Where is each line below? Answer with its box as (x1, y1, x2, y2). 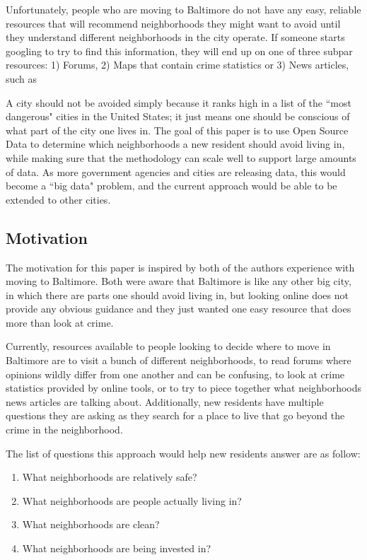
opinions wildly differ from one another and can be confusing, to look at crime (6, 366, 345, 381)
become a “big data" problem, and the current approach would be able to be (6, 178, 337, 193)
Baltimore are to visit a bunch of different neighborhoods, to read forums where (6, 353, 351, 368)
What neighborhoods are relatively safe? (22, 469, 197, 484)
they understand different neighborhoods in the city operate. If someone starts (6, 30, 345, 45)
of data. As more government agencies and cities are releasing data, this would (6, 164, 346, 179)
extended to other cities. (6, 192, 111, 206)
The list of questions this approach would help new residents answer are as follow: (6, 445, 361, 460)
